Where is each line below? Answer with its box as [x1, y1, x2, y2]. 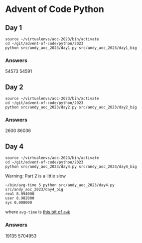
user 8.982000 [5, 196, 35, 201]
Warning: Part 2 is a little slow [5, 173, 66, 179]
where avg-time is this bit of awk [5, 209, 71, 215]
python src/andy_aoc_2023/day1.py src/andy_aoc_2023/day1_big [5, 45, 137, 50]
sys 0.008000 [5, 200, 32, 205]
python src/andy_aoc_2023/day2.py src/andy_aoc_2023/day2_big [5, 105, 137, 110]
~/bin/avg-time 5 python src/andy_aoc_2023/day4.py [5, 182, 115, 188]
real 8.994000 [5, 191, 35, 196]
